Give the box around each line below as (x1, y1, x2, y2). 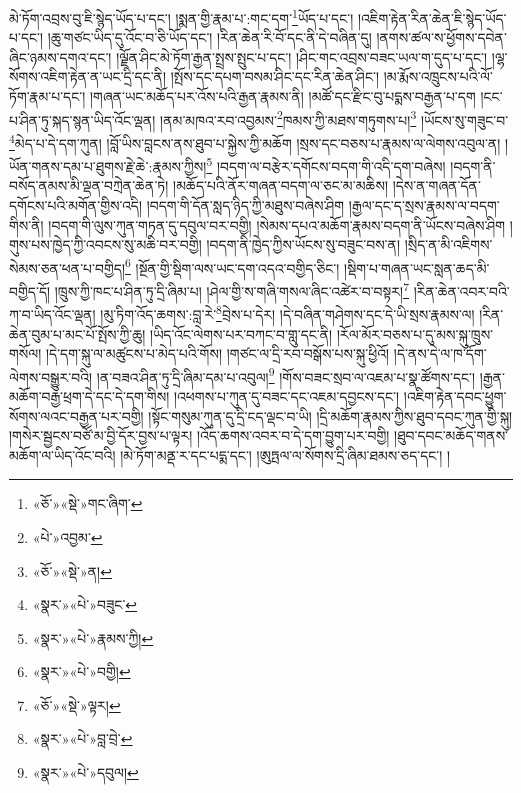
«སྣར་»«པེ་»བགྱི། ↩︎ (32, 661, 131, 682)
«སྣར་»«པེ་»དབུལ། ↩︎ (32, 762, 139, 783)
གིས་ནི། (9, 214, 44, 235)
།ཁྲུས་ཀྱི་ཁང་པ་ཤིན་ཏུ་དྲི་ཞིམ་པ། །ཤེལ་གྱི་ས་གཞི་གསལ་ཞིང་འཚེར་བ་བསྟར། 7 (54, 278, 409, 301)
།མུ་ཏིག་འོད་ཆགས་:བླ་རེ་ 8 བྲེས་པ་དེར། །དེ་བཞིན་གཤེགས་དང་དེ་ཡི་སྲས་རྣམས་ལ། (100, 301, 475, 324)
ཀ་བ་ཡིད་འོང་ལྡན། (9, 303, 96, 324)
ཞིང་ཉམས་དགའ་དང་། (9, 46, 112, 67)
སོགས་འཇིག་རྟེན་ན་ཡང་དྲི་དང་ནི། (9, 66, 167, 87)
